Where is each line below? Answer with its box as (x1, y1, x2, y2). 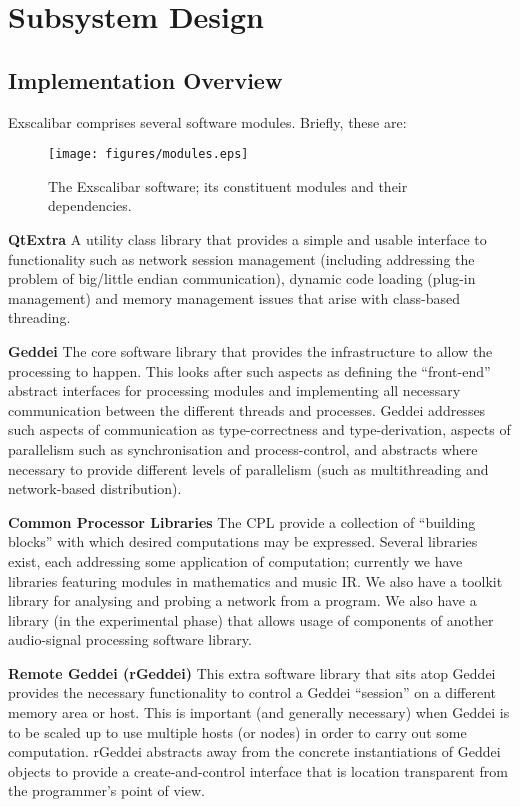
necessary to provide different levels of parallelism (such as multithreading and (8, 458, 489, 479)
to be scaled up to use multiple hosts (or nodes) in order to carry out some (8, 721, 467, 742)
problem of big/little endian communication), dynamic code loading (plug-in (8, 268, 476, 289)
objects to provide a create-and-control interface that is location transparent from (8, 760, 508, 781)
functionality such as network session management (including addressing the (8, 248, 475, 269)
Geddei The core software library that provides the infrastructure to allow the (8, 340, 493, 361)
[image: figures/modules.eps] (48, 147, 249, 162)
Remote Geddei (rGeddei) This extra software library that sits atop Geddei (8, 662, 496, 683)
